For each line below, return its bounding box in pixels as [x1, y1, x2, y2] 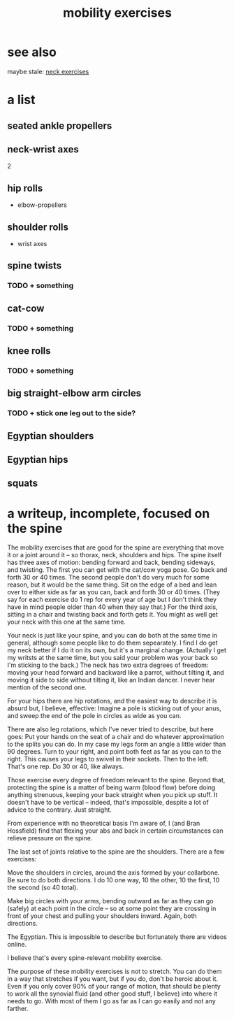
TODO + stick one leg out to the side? [7, 408, 136, 418]
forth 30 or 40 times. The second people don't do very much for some [7, 573, 210, 582]
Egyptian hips [7, 453, 68, 466]
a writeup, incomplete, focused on [7, 506, 210, 522]
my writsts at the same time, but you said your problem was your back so [7, 654, 218, 662]
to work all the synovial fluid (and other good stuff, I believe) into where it [7, 989, 218, 998]
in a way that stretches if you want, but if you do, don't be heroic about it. [7, 975, 219, 983]
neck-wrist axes [7, 143, 79, 155]
